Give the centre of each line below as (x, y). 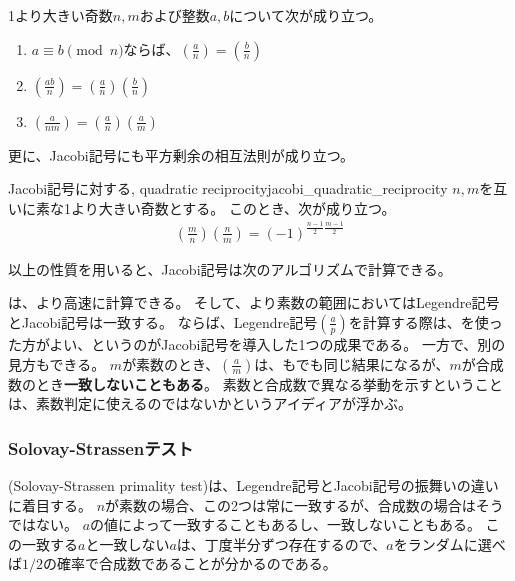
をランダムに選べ (449, 543)
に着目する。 (50, 504)
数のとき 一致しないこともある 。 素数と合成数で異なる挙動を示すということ (255, 383)
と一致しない (127, 543)
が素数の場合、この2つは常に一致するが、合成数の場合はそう (304, 504)
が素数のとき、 (171, 363)
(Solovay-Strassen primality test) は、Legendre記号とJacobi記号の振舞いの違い (253, 484)
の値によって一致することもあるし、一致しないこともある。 (285, 524)
